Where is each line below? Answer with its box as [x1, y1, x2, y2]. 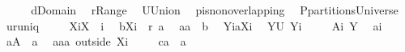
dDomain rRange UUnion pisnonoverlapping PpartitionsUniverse [31, 2, 399, 18]
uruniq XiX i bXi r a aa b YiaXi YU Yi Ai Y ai [6, 17, 382, 34]
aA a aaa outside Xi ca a [6, 33, 186, 50]
